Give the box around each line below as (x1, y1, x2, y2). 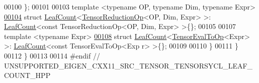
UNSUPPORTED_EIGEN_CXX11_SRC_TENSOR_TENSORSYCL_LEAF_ (4, 60, 253, 70)
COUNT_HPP (4, 70, 51, 80)
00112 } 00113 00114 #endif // (4, 50, 100, 60)
